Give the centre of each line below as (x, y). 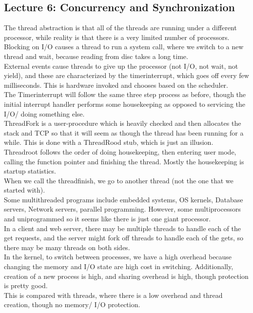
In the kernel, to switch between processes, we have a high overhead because (118, 257)
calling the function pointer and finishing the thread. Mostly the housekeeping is (124, 161)
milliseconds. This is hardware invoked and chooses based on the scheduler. (116, 85)
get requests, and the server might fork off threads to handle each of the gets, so (124, 238)
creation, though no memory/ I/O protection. (72, 304)
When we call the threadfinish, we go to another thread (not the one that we (119, 180)
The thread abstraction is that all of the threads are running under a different (120, 28)
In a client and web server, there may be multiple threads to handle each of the (122, 228)
